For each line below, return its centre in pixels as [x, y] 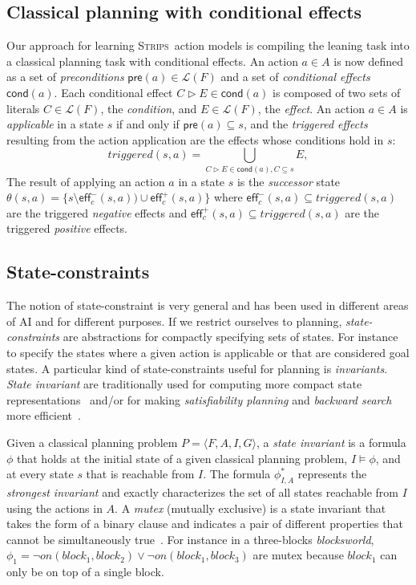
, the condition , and [149, 108]
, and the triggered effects [305, 124]
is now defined [369, 61]
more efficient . [44, 415]
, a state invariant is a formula [331, 443]
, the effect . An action [311, 108]
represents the [332, 474]
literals [23, 108]
